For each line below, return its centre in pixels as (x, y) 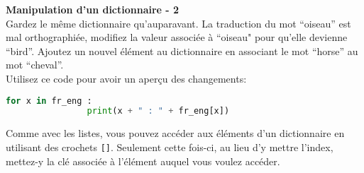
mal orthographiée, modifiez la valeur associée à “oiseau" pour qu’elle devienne (177, 37)
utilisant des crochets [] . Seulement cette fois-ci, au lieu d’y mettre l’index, (170, 147)
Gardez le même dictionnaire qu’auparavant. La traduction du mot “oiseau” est (178, 23)
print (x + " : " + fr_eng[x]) (158, 111)
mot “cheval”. (35, 65)
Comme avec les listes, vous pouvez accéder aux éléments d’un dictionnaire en (175, 133)
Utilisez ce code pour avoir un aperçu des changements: (126, 78)
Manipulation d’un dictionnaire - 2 (93, 9)
